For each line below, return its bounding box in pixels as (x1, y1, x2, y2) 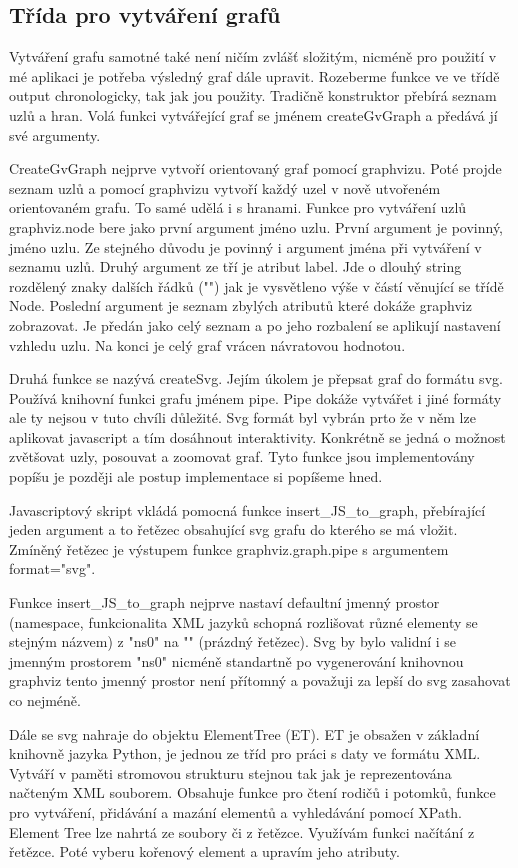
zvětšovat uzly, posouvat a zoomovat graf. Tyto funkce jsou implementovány (9, 446, 475, 467)
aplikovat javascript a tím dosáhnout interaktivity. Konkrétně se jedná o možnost (9, 426, 506, 447)
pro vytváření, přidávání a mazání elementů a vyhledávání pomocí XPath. (9, 801, 463, 822)
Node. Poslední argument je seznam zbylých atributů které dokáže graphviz (9, 295, 472, 316)
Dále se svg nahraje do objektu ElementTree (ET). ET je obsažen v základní (9, 723, 480, 744)
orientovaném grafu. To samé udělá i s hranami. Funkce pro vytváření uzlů (9, 197, 467, 218)
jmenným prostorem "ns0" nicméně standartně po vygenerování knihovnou (9, 650, 464, 671)
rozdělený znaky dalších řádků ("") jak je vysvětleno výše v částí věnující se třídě (9, 275, 504, 296)
